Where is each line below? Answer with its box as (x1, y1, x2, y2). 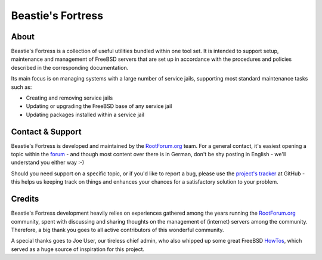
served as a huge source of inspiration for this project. (11, 245, 145, 253)
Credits (11, 194, 39, 204)
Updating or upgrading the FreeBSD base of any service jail (26, 103, 172, 110)
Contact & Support (11, 126, 82, 137)
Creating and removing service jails (26, 94, 113, 101)
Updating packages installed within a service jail (26, 111, 144, 118)
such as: (11, 83, 32, 91)
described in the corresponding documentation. (11, 64, 129, 71)
